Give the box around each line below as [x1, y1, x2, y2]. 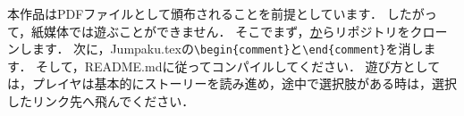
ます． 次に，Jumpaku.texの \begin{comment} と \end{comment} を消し [31, 39, 424, 58]
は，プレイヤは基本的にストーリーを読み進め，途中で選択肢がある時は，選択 [7, 74, 457, 93]
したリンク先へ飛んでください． [7, 92, 195, 111]
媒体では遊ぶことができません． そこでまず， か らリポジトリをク [44, 21, 423, 40]
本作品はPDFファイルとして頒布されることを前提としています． [7, 4, 383, 22]
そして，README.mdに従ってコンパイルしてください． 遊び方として [36, 56, 441, 75]
